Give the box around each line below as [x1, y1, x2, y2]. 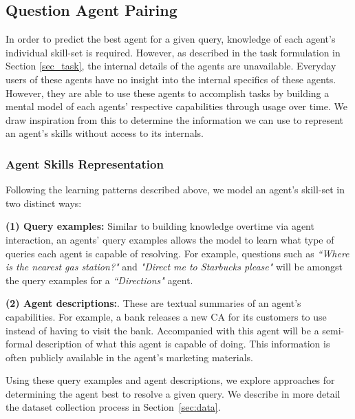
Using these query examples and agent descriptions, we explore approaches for [6, 373, 335, 387]
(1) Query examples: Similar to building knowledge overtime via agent [6, 219, 314, 233]
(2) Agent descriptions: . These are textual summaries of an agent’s [6, 296, 301, 310]
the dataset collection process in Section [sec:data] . [6, 400, 221, 414]
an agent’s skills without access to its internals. [6, 126, 204, 140]
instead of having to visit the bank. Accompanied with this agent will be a [6, 323, 319, 337]
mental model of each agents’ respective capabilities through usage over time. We [6, 99, 347, 114]
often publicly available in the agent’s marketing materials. [6, 350, 253, 364]
